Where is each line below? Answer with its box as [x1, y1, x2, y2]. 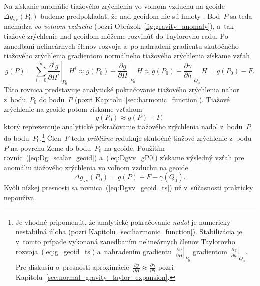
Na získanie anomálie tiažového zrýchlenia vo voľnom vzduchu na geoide [4, 1, 225, 11]
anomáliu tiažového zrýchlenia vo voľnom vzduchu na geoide [4, 162, 188, 172]
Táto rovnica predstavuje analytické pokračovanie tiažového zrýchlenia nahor [4, 84, 239, 94]
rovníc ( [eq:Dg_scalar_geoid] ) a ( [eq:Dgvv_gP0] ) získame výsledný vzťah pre [4, 152, 244, 163]
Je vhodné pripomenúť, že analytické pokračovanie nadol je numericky [15, 216, 231, 227]
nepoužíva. [4, 192, 36, 202]
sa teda [230, 10, 252, 21]
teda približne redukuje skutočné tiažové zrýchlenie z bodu [71, 133, 252, 143]
